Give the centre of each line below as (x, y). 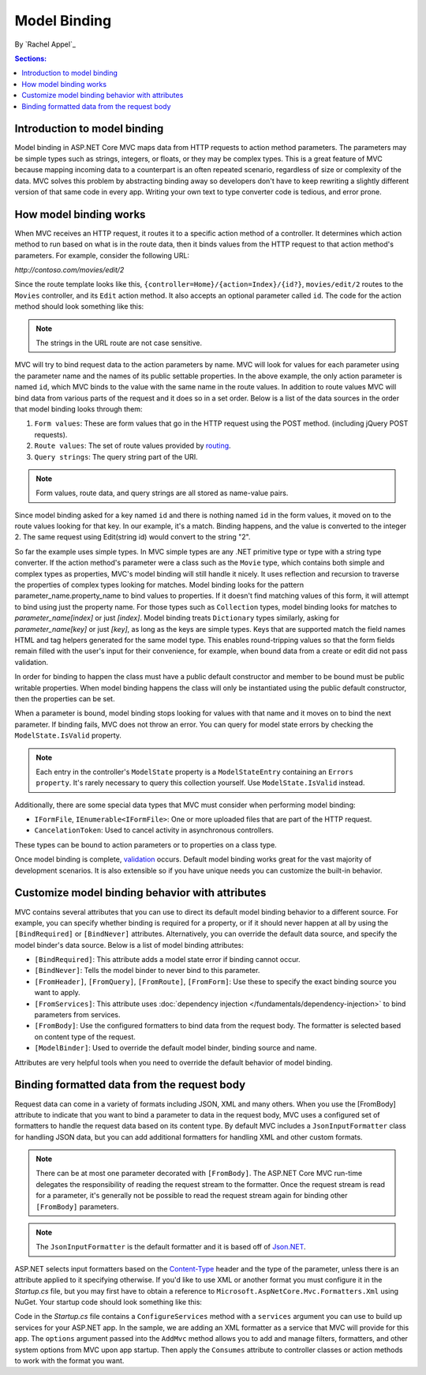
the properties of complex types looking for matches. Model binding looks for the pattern (159, 585)
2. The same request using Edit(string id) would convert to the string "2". (133, 537)
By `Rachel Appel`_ (45, 44)
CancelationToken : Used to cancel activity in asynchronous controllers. (154, 830)
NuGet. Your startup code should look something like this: (108, 1302)
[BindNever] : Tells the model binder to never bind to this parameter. (147, 971)
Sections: (31, 58)
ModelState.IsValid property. (68, 735)
